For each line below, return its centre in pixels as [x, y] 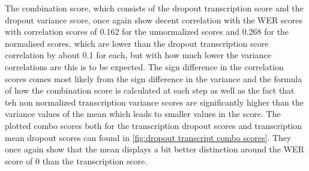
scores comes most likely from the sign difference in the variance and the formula [154, 78]
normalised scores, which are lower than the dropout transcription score [137, 43]
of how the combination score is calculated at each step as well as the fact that [150, 90]
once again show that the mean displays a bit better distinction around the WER [154, 149]
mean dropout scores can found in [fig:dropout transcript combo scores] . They [148, 137]
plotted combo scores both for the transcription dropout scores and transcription [154, 125]
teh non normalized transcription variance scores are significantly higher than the [154, 102]
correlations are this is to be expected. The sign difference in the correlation [144, 66]
